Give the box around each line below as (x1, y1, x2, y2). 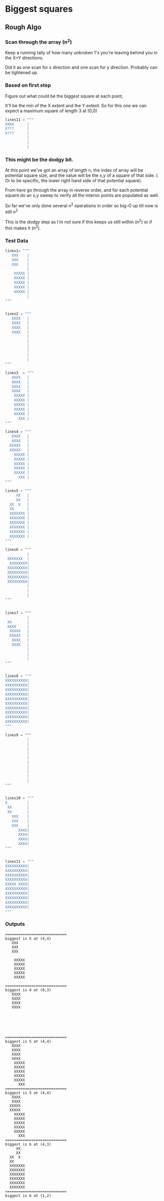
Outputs (5, 921, 25, 928)
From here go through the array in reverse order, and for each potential (5, 187, 148, 193)
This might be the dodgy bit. (5, 156, 74, 163)
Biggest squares (5, 3, 73, 15)
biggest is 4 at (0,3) (5, 987, 51, 992)
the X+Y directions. (5, 55, 44, 61)
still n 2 (5, 208, 18, 215)
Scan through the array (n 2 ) (5, 38, 72, 45)
